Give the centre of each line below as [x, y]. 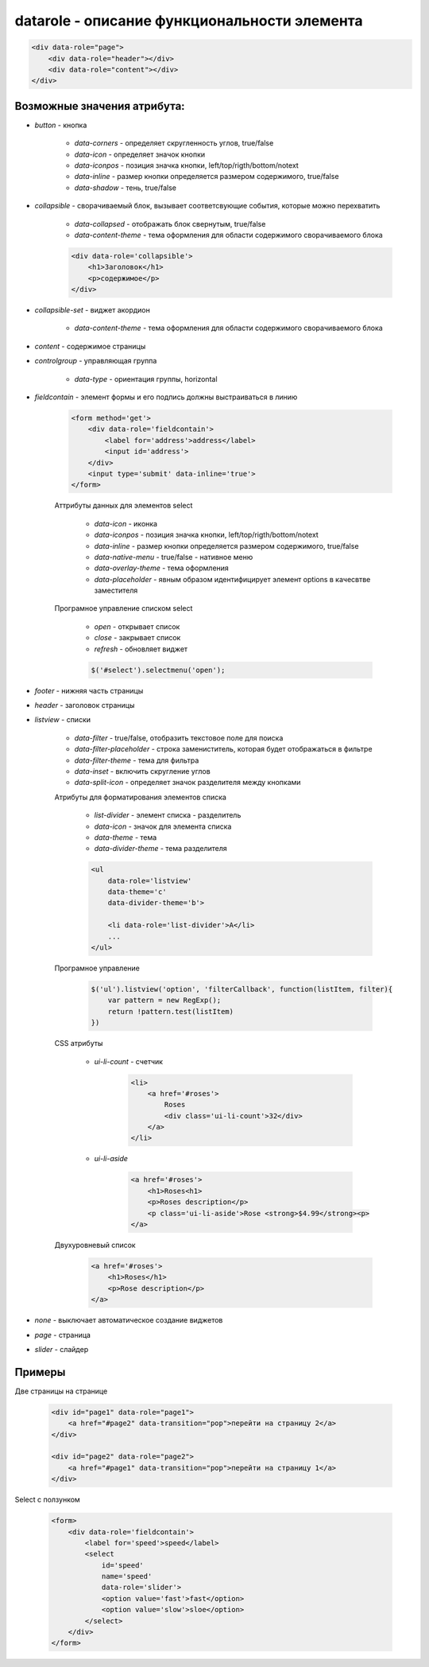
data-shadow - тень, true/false [126, 188]
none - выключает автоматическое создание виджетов [129, 1320]
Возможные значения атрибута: [100, 106]
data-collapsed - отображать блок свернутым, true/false [170, 223]
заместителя [116, 591]
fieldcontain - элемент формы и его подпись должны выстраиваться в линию [166, 397]
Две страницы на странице [61, 1391]
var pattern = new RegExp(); [164, 1001]
